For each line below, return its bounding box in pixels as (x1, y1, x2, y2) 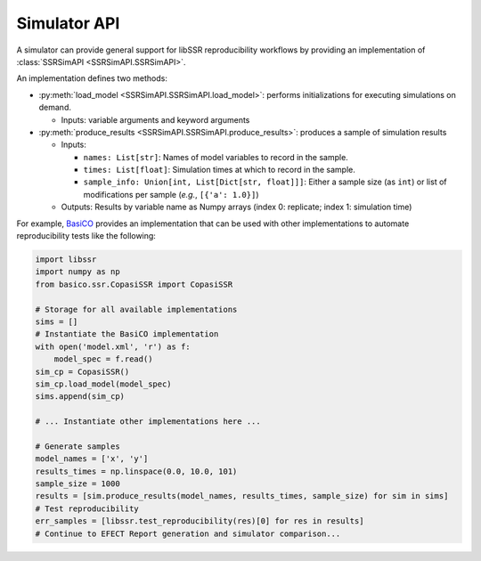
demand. (38, 102, 71, 113)
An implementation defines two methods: (16, 73, 168, 84)
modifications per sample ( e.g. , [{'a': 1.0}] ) (83, 189, 259, 199)
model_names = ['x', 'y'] (35, 454, 149, 464)
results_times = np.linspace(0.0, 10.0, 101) (35, 466, 238, 476)
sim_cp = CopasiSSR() (35, 366, 130, 377)
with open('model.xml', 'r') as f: (35, 341, 191, 352)
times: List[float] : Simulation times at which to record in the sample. (83, 165, 356, 175)
